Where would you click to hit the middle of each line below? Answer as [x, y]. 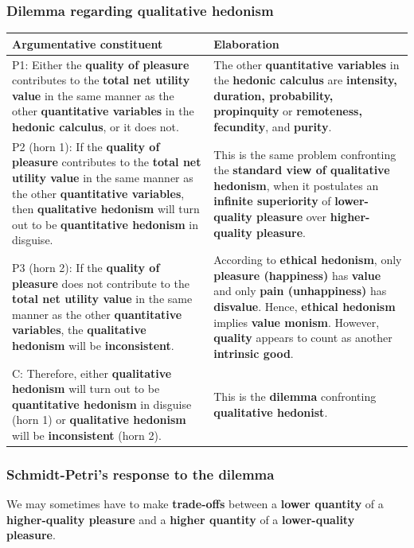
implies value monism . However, [297, 322]
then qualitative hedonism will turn [106, 209]
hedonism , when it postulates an [296, 185]
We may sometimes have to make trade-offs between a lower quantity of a [195, 504]
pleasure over [292, 216]
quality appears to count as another [303, 338]
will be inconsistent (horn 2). [87, 435]
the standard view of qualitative [302, 170]
